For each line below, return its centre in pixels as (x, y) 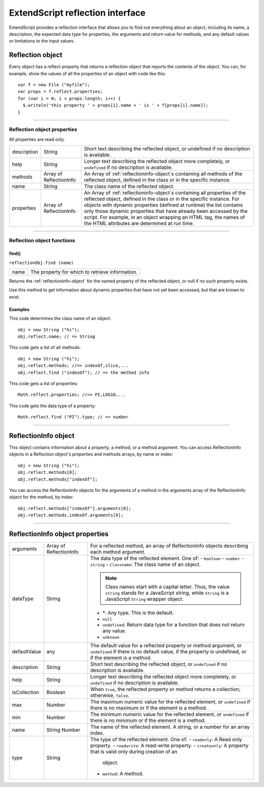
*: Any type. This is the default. (138, 613)
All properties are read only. (37, 139)
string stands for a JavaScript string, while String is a (167, 593)
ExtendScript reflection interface (77, 13)
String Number (64, 730)
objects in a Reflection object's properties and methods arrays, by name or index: (91, 454)
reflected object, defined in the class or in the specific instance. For (162, 199)
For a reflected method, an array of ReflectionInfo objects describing (169, 546)
